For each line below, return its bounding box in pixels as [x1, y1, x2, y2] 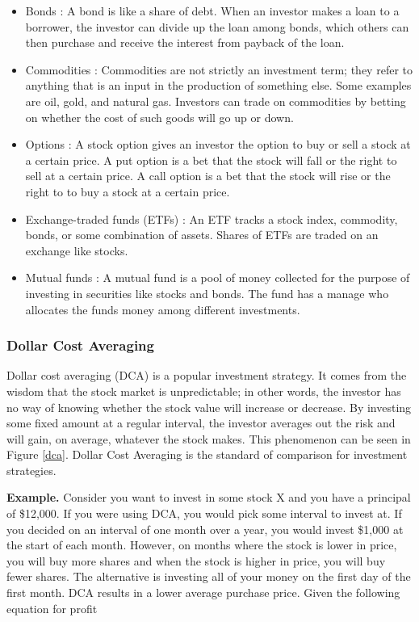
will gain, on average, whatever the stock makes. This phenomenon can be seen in [6, 430, 411, 447]
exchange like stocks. [25, 242, 128, 258]
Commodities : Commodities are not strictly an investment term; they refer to [25, 61, 413, 78]
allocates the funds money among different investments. [25, 300, 300, 317]
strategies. [6, 461, 57, 478]
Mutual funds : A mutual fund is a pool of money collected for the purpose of [25, 269, 410, 286]
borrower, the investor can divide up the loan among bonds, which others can [25, 18, 409, 35]
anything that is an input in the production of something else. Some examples [25, 77, 412, 94]
